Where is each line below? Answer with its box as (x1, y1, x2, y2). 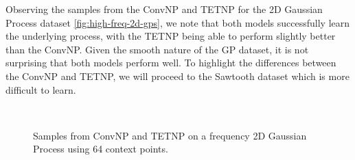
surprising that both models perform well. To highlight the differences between (5, 55, 336, 70)
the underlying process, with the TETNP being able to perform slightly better (5, 29, 336, 43)
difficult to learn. (5, 82, 76, 96)
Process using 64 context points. (33, 142, 168, 156)
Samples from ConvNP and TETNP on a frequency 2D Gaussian (33, 128, 307, 142)
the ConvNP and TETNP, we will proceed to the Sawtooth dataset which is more (5, 68, 350, 83)
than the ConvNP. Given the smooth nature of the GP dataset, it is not (5, 42, 309, 56)
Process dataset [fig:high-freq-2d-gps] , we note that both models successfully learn (5, 15, 350, 29)
